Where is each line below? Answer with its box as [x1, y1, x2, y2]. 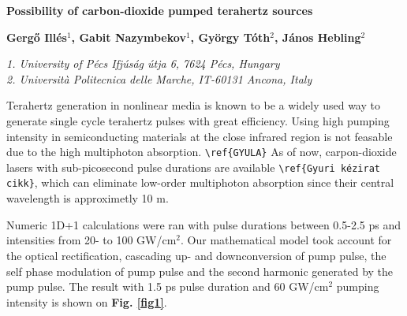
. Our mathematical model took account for [181, 232, 392, 248]
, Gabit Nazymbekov [71, 28, 186, 45]
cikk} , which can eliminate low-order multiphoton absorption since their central [6, 174, 394, 191]
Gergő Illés [6, 28, 67, 45]
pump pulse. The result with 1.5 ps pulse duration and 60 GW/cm [6, 278, 329, 295]
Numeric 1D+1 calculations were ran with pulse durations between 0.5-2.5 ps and [6, 216, 401, 232]
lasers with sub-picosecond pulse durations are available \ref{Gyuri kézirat [6, 158, 380, 175]
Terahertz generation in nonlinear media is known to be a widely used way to [6, 97, 380, 113]
